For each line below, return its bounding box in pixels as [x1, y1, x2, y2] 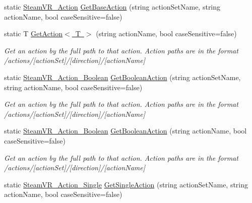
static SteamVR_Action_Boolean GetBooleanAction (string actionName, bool [4, 125, 247, 136]
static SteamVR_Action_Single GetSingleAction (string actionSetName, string [4, 179, 248, 189]
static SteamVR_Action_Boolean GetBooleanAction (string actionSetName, [4, 72, 241, 82]
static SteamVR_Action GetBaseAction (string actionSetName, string [4, 2, 221, 12]
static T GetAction [4, 28, 63, 39]
